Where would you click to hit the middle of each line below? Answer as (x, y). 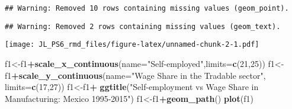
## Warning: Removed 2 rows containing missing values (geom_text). (143, 26)
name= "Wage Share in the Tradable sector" (184, 75)
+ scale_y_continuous (57, 75)
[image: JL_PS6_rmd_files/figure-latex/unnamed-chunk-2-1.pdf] (132, 45)
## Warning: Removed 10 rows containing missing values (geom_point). (147, 8)
